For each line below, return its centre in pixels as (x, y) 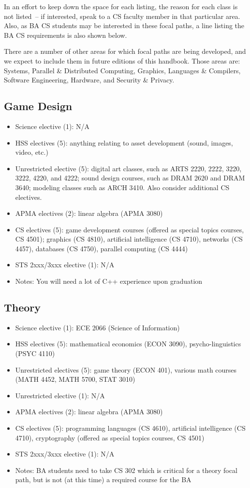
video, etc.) (32, 152)
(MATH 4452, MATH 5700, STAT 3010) (75, 379)
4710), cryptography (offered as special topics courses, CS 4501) (110, 437)
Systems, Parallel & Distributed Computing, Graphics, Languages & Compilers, (122, 70)
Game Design (38, 106)
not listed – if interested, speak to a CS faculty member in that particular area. (122, 16)
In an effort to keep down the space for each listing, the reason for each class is (121, 6)
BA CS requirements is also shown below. (66, 35)
